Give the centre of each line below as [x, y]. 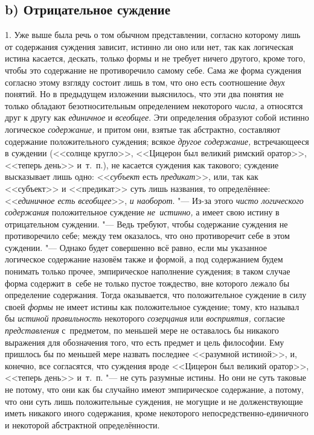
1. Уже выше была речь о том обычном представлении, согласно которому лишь [153, 35]
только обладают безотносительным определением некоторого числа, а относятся [154, 105]
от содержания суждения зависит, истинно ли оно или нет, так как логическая [149, 46]
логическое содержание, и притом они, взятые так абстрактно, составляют [143, 129]
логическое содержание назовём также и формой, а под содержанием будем [144, 259]
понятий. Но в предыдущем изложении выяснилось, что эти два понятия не [144, 94]
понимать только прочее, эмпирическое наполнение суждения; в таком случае [148, 271]
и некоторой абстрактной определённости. [82, 424]
